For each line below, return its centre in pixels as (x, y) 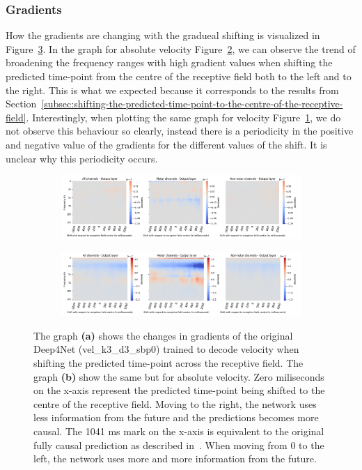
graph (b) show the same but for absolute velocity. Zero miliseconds (179, 376)
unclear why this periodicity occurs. (82, 158)
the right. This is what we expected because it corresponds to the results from (172, 90)
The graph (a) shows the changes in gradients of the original (163, 335)
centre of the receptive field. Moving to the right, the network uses (175, 403)
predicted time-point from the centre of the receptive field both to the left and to (179, 76)
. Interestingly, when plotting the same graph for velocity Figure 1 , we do (183, 117)
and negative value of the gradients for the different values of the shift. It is (166, 144)
